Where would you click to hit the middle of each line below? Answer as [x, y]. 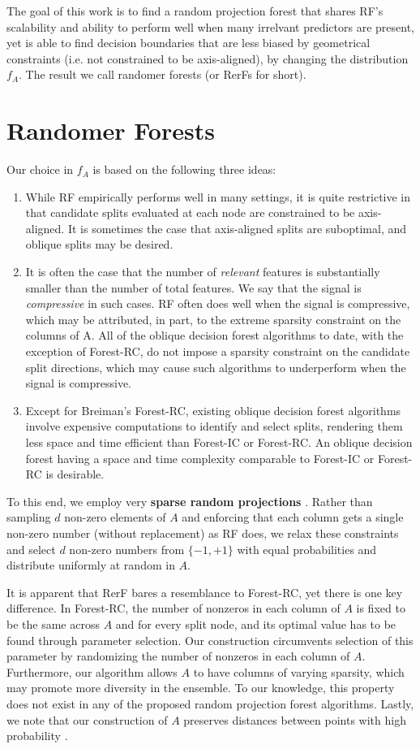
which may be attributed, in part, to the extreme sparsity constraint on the [213, 319]
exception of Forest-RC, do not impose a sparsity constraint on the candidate [218, 351]
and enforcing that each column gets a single [293, 517]
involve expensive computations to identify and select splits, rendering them [214, 426]
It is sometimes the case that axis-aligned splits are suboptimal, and [237, 228]
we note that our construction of [87, 719]
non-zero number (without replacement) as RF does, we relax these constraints [203, 533]
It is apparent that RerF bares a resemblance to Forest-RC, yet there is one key [205, 592]
